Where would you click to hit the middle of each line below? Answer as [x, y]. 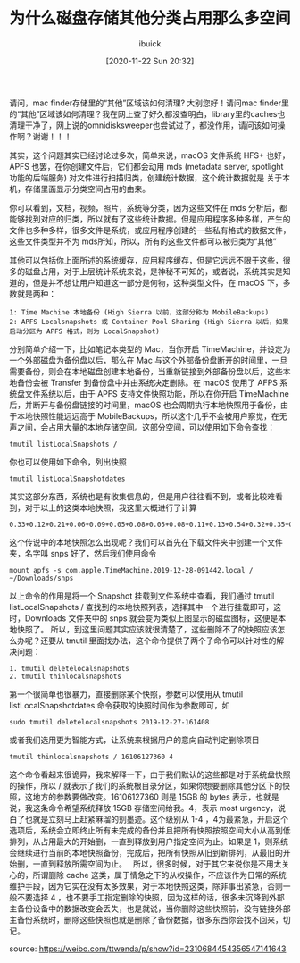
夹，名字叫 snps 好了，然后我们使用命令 [83, 553]
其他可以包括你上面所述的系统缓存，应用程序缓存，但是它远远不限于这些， [146, 260]
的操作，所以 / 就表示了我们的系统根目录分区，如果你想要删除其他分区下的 [146, 785]
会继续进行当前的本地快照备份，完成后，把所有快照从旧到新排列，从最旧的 [146, 852]
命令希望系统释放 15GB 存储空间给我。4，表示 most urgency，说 [167, 808]
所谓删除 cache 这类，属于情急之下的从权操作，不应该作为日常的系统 [160, 875]
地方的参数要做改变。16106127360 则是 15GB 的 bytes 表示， [144, 797]
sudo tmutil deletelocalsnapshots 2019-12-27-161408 [109, 722]
